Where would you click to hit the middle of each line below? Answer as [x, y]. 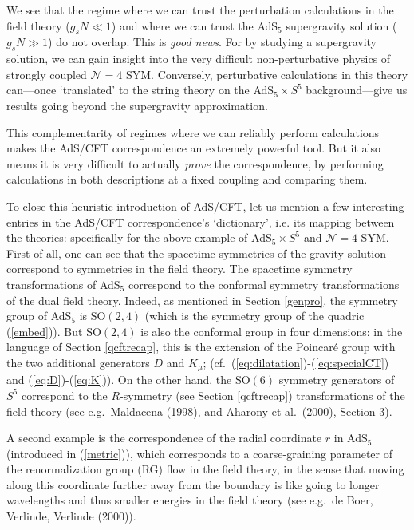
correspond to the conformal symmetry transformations [264, 284]
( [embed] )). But [45, 331]
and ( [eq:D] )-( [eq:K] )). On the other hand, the [119, 380]
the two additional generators [78, 362]
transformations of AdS [63, 284]
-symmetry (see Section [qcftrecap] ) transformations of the [262, 395]
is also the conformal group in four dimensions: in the [272, 331]
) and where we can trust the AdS [195, 25]
